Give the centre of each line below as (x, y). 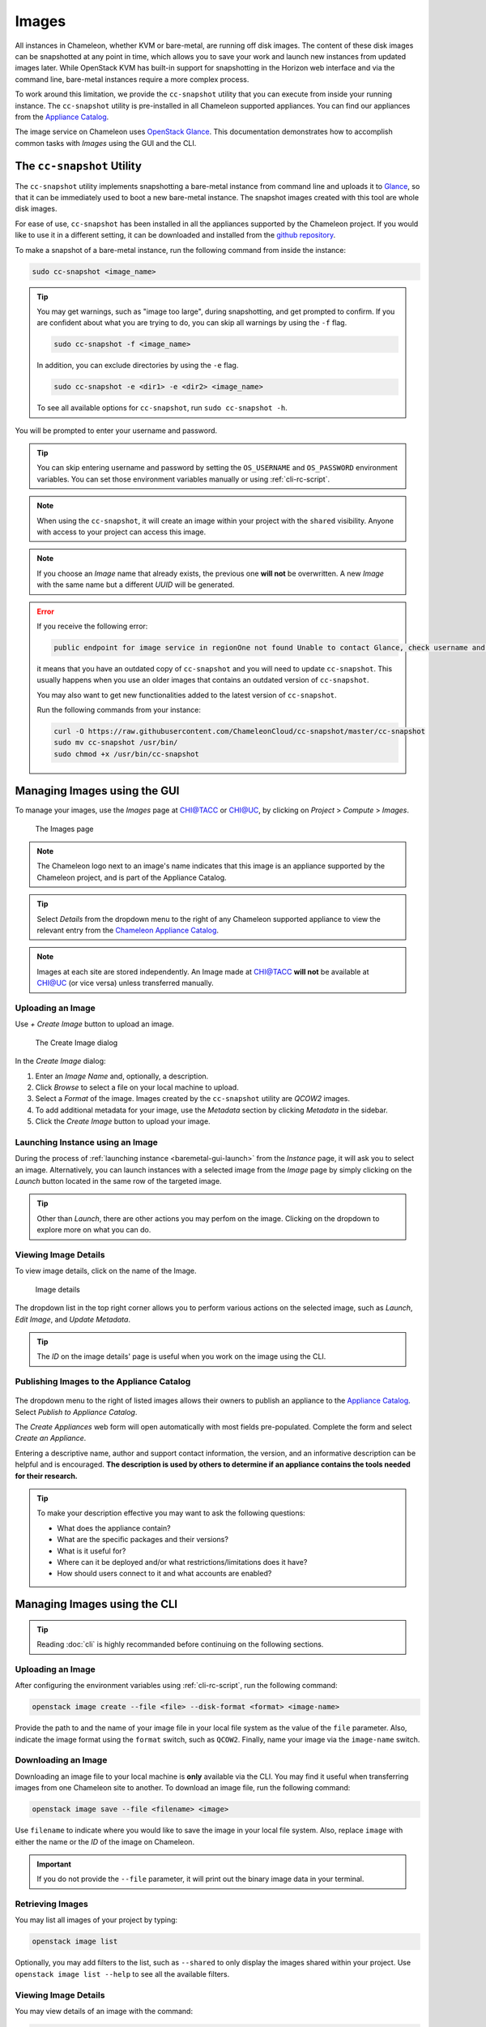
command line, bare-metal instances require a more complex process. (132, 79)
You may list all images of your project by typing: (96, 1920)
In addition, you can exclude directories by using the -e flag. (138, 366)
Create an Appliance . (51, 1438)
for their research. (47, 1476)
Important (54, 1864)
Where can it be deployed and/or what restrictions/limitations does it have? (182, 1562)
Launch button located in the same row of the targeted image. (118, 1181)
